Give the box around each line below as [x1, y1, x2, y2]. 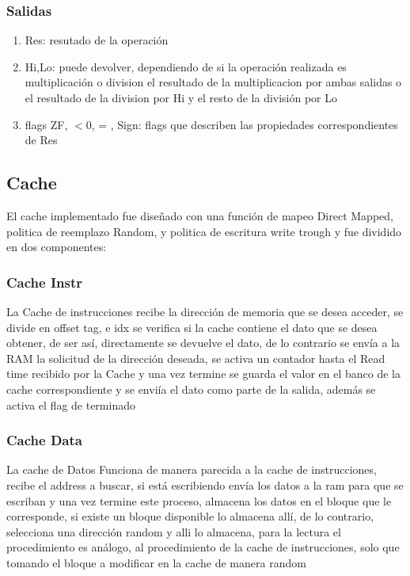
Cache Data [6, 430, 82, 450]
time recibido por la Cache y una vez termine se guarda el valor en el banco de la [6, 365, 401, 382]
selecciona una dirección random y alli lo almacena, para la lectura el [6, 523, 341, 540]
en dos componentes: [6, 238, 107, 255]
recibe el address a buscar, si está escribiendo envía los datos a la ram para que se [6, 476, 404, 493]
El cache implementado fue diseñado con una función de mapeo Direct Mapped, [6, 207, 393, 223]
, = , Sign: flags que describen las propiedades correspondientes [91, 116, 398, 132]
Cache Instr [6, 272, 82, 292]
